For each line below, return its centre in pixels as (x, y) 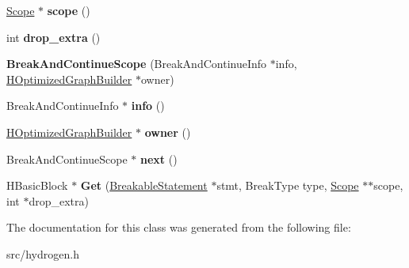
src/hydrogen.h (43, 253)
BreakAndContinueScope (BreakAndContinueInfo (137, 64)
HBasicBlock (37, 185)
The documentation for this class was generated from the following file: (179, 227)
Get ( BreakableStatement (144, 185)
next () (159, 159)
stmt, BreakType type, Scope (288, 185)
